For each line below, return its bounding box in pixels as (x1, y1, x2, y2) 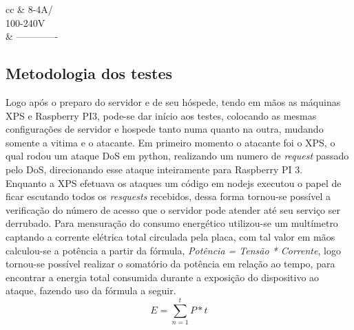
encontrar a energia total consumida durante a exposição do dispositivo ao (6, 269, 320, 284)
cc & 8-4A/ (6, 2, 53, 16)
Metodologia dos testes (6, 63, 173, 84)
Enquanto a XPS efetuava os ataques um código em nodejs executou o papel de (6, 175, 342, 190)
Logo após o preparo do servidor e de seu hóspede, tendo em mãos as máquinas (6, 94, 341, 109)
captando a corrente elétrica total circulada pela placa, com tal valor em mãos (6, 229, 335, 243)
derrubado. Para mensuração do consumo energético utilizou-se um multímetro (6, 216, 338, 230)
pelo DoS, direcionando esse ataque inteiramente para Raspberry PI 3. (6, 162, 303, 176)
